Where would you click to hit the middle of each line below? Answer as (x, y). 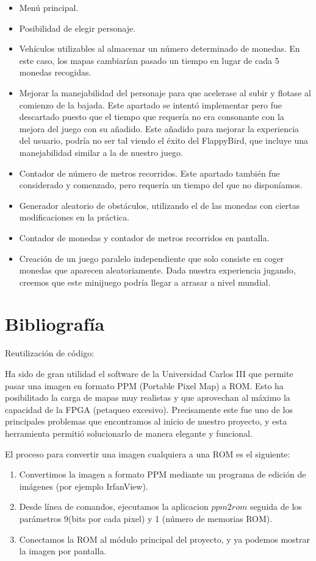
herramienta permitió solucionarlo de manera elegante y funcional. (129, 433)
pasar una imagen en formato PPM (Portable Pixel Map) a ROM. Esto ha (144, 385)
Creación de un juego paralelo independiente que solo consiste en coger (152, 258)
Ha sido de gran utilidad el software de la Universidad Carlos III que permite (149, 373)
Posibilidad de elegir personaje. (77, 28)
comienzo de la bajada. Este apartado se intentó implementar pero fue (150, 104)
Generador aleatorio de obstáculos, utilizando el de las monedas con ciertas (160, 205)
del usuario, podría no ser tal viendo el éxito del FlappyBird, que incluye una (164, 140)
